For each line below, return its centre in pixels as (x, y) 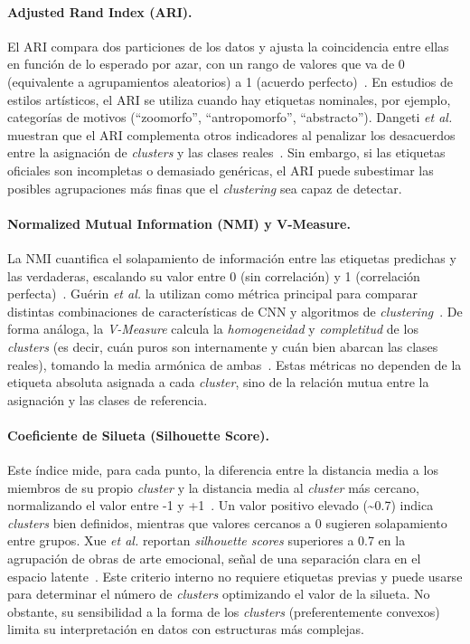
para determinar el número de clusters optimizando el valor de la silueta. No (219, 594)
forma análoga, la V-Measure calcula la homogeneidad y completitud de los (213, 329)
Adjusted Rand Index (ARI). (100, 11)
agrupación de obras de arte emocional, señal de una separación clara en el (214, 559)
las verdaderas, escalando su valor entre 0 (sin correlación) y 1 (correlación (214, 275)
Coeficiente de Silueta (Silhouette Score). (138, 435)
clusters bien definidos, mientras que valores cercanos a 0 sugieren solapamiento (227, 522)
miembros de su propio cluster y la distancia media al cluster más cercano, (213, 487)
